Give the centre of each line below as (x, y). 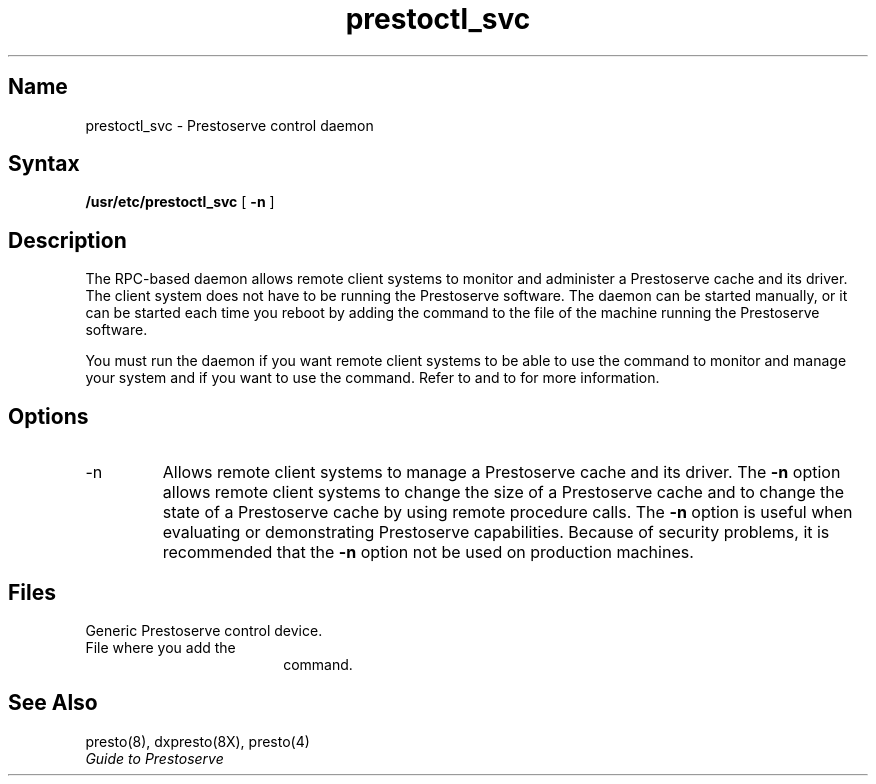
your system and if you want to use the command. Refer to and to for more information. (372, 378)
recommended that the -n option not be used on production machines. (428, 552)
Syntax (44, 164)
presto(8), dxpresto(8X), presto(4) (197, 741)
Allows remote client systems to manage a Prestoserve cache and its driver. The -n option (501, 472)
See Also (53, 703)
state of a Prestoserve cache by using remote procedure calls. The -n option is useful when (507, 512)
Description (67, 240)
